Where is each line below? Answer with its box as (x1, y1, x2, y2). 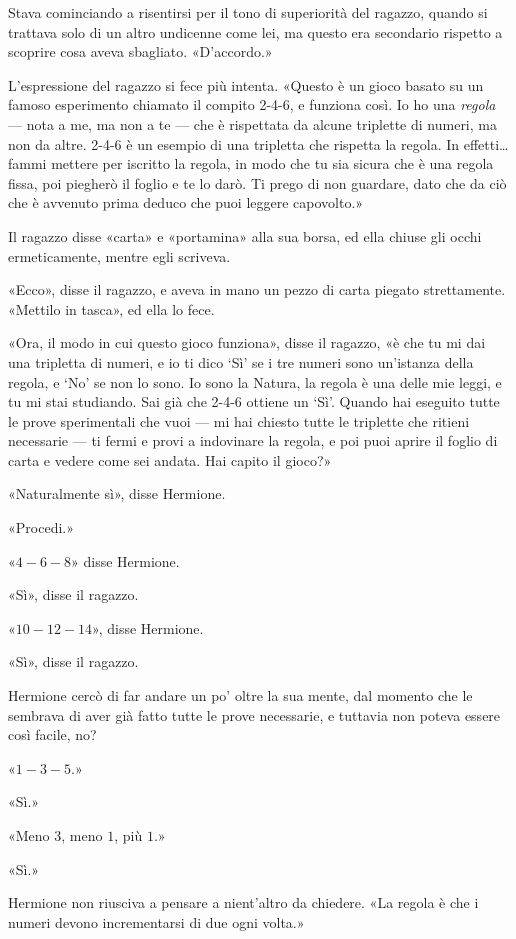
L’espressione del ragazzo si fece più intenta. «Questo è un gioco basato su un (8, 74, 484, 95)
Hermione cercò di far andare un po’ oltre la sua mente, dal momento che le (8, 685, 473, 706)
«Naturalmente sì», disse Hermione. (8, 483, 226, 504)
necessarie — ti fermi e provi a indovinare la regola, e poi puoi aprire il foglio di (8, 430, 498, 451)
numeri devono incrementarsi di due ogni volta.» (8, 911, 305, 932)
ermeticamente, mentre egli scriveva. (8, 245, 231, 266)
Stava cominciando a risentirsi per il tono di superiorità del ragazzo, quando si (8, 2, 488, 22)
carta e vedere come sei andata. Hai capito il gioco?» (8, 449, 332, 470)
